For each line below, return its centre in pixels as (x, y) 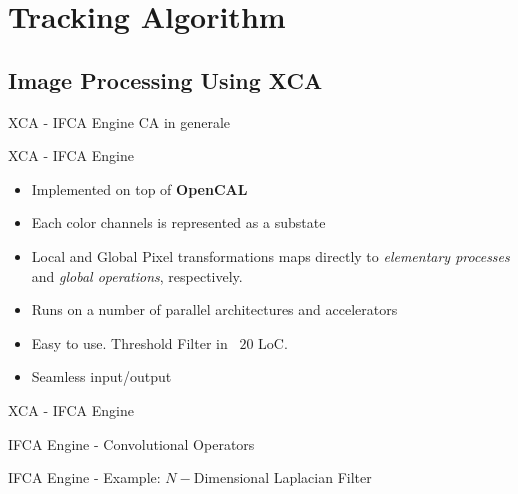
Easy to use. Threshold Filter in (129, 342)
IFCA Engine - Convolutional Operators (131, 443)
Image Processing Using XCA (165, 79)
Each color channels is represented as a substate (178, 222)
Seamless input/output (101, 376)
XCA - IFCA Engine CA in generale (119, 121)
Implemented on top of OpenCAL (139, 188)
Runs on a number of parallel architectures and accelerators (214, 309)
